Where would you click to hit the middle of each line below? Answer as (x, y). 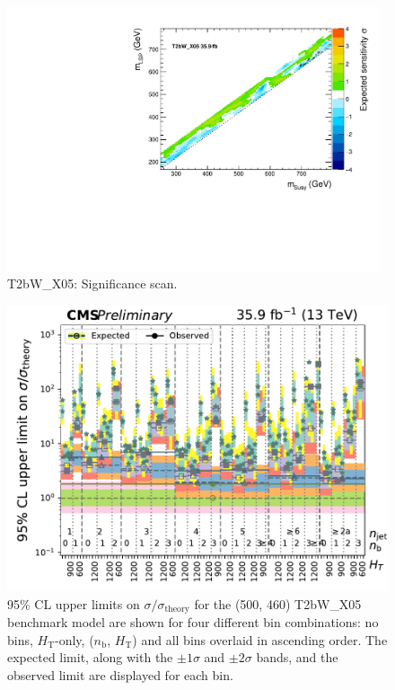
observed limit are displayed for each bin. (120, 674)
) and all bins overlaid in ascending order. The (260, 639)
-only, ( (75, 639)
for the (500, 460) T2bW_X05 (278, 603)
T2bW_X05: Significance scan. (92, 283)
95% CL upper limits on (74, 603)
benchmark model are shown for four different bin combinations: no (193, 622)
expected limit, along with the (90, 657)
